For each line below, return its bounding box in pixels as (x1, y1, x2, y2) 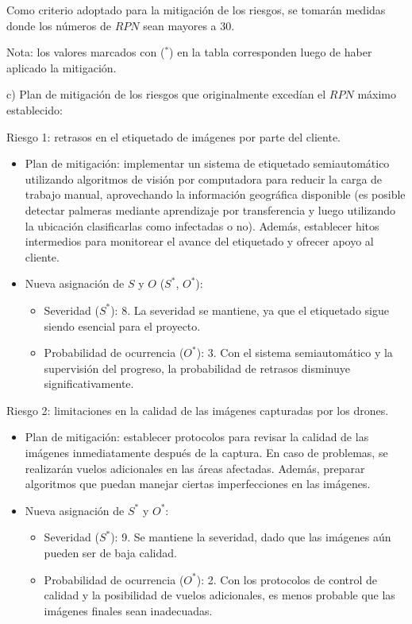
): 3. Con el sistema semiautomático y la (196, 344, 393, 361)
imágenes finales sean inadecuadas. (44, 602, 213, 618)
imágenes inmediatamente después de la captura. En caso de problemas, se (25, 444, 388, 461)
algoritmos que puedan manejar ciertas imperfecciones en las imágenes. (25, 475, 371, 492)
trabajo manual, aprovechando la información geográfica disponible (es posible (25, 186, 406, 203)
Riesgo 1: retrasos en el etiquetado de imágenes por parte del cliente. (6, 128, 341, 145)
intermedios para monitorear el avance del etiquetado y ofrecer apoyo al (25, 233, 374, 250)
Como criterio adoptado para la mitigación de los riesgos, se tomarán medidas (6, 2, 386, 17)
